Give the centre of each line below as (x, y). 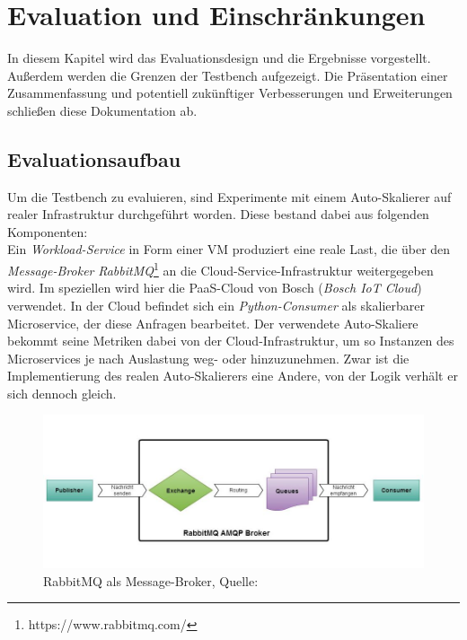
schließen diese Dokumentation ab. (102, 110)
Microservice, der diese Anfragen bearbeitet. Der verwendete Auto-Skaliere (213, 323)
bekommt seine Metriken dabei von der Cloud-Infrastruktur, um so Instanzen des (231, 341)
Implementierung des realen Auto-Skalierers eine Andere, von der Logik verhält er (233, 376)
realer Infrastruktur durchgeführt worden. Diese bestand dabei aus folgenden (218, 214)
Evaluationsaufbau (94, 158)
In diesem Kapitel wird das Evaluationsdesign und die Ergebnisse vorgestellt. (219, 58)
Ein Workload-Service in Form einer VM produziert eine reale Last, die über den (229, 249)
